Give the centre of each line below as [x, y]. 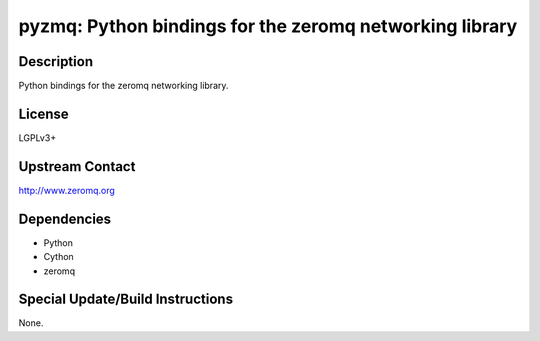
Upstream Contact [77, 166]
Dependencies [65, 218]
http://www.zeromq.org [66, 190]
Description [56, 61]
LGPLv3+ [37, 137]
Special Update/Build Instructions [126, 299]
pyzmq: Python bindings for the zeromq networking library [268, 26]
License [43, 113]
